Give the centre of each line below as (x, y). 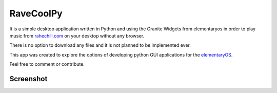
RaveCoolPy (36, 13)
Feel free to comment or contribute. (47, 64)
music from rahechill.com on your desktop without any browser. (77, 35)
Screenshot (28, 79)
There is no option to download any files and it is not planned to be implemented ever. (100, 45)
